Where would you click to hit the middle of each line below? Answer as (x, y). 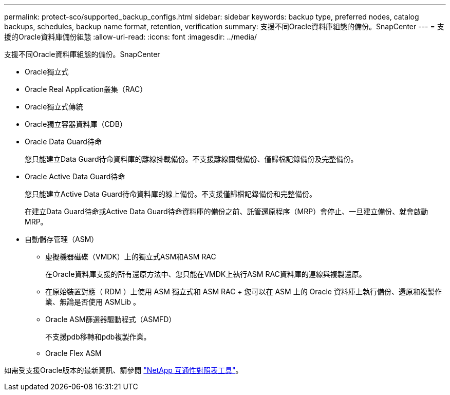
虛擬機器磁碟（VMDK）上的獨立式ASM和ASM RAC (131, 257)
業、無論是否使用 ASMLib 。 (93, 302)
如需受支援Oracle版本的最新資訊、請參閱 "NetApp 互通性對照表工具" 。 (124, 370)
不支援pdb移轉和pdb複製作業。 (98, 337)
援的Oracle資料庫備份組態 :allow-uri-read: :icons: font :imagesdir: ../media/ (130, 37)
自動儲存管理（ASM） (62, 239)
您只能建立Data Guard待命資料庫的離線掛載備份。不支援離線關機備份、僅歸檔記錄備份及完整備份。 (191, 159)
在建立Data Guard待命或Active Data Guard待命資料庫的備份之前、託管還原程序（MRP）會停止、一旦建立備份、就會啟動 (227, 211)
